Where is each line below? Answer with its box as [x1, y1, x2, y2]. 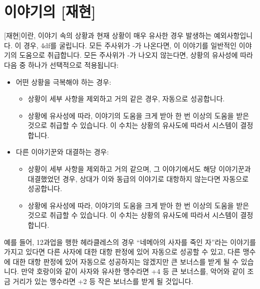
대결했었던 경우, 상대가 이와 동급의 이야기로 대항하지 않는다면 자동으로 [28, 173, 249, 184]
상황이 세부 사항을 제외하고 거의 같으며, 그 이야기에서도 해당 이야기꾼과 [28, 164, 251, 174]
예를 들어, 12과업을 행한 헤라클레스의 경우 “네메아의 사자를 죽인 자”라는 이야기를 [4, 236, 256, 247]
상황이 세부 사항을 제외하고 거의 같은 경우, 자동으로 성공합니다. [28, 93, 225, 104]
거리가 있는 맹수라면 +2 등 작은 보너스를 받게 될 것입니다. [13, 276, 193, 286]
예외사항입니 [213, 30, 253, 41]
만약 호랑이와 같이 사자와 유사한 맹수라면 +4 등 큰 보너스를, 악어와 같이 [21, 266, 245, 276]
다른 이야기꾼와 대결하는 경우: [16, 147, 109, 157]
